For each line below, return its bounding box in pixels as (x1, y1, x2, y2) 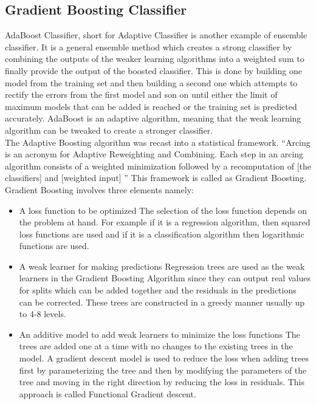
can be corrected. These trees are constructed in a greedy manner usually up (19, 295, 304, 308)
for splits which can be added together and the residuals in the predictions (19, 284, 297, 296)
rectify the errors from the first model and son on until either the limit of (5, 88, 278, 101)
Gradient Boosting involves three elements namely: (5, 183, 194, 196)
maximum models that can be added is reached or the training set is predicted (5, 100, 297, 112)
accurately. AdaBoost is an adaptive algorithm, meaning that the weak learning (5, 112, 301, 125)
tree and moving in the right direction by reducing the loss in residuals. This (19, 375, 305, 388)
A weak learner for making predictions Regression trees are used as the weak (19, 259, 305, 272)
